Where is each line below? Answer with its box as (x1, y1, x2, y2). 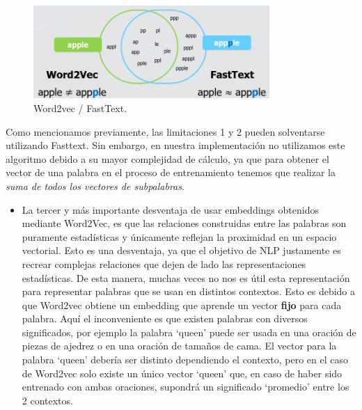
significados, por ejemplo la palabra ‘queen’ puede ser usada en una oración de (22, 324, 356, 339)
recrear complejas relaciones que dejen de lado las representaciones (22, 256, 306, 271)
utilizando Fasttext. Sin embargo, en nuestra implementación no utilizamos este (6, 138, 345, 152)
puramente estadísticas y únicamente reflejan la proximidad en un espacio (22, 229, 337, 244)
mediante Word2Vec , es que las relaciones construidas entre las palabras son (22, 216, 347, 230)
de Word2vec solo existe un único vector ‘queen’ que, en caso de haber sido (22, 365, 343, 380)
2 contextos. (22, 393, 73, 407)
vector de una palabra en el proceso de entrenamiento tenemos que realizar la (6, 165, 336, 180)
